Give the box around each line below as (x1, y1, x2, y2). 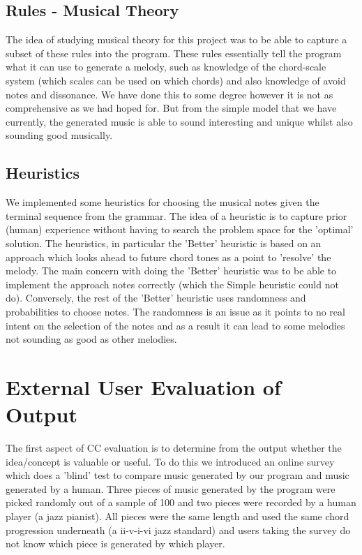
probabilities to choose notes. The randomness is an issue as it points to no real (6, 304, 345, 318)
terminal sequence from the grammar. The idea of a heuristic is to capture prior (6, 208, 347, 223)
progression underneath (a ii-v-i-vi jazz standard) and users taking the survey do (6, 522, 351, 537)
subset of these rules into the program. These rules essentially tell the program (6, 45, 342, 60)
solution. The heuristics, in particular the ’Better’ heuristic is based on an (6, 235, 322, 250)
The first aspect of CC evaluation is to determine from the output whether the (6, 441, 342, 454)
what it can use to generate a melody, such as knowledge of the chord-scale (6, 59, 326, 74)
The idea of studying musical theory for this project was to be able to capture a (6, 32, 347, 47)
